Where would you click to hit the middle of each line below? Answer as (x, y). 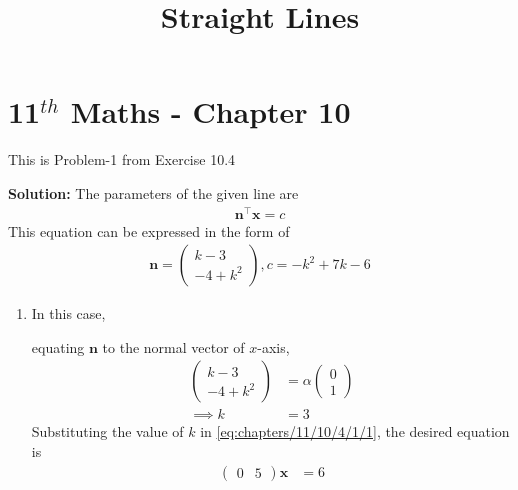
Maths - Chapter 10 (210, 111)
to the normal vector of (173, 346)
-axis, (273, 346)
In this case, (68, 313)
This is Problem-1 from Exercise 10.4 (122, 159)
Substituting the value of (107, 431)
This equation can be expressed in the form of (149, 230)
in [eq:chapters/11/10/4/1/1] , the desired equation (355, 431)
